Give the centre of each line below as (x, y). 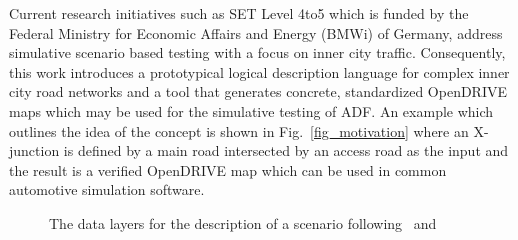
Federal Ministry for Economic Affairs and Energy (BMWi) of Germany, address (256, 32)
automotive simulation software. (107, 189)
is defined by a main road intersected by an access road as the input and (286, 150)
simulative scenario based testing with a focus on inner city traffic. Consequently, (257, 52)
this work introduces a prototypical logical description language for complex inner (259, 71)
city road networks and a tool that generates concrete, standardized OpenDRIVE (258, 91)
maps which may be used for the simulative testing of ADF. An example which (251, 110)
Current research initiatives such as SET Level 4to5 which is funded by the (239, 13)
